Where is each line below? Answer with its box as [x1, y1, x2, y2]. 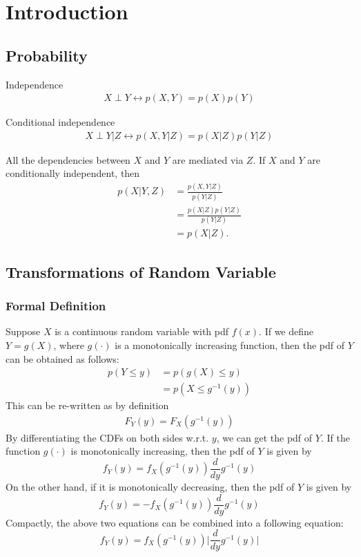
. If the [320, 430, 350, 444]
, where [53, 337, 84, 352]
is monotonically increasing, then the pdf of [70, 444, 255, 458]
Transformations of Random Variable [6, 261, 276, 282]
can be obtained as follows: [6, 351, 119, 366]
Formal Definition [6, 297, 106, 314]
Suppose [6, 324, 41, 339]
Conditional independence [6, 115, 115, 129]
